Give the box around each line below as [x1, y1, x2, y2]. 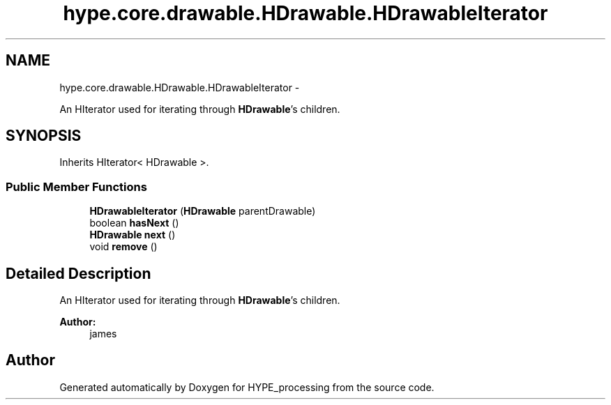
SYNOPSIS [6, 127, 82, 145]
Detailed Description [6, 264, 151, 282]
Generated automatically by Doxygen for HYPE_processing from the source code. [59, 381, 435, 393]
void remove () [89, 240, 158, 253]
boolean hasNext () [89, 217, 179, 229]
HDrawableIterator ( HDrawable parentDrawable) [89, 205, 316, 217]
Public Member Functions [6, 179, 147, 194]
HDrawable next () [89, 229, 176, 241]
